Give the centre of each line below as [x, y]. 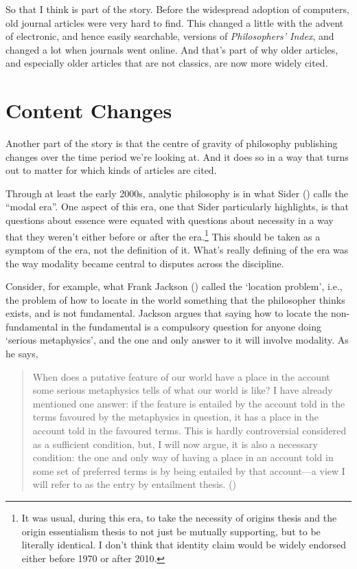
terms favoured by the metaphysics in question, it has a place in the [175, 417]
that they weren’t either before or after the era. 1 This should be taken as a [163, 235]
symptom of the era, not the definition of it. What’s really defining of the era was [177, 249]
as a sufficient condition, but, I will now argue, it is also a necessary [175, 444]
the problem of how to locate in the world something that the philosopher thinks [175, 299]
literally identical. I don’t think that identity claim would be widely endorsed [184, 545]
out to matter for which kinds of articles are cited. [111, 170]
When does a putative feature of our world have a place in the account [181, 376]
